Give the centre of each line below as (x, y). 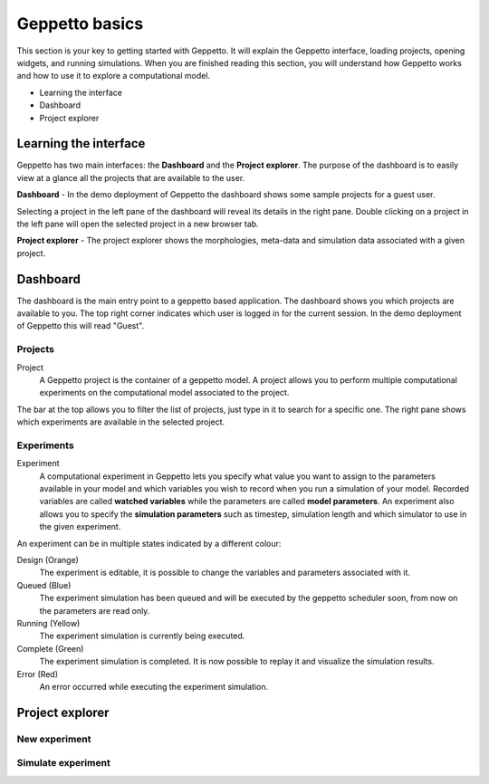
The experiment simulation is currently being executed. (142, 636)
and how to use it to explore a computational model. (114, 76)
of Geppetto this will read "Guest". (81, 326)
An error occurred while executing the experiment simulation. (154, 686)
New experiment (54, 739)
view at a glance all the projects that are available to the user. (131, 177)
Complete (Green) (50, 648)
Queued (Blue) (44, 585)
